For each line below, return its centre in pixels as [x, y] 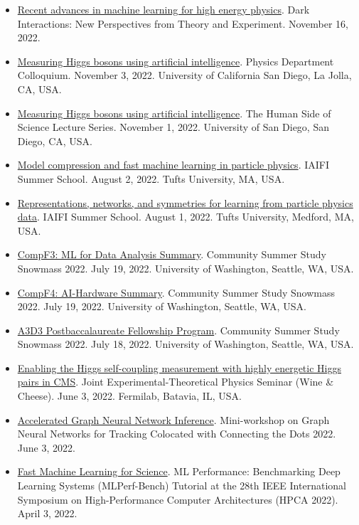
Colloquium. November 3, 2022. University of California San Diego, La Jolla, [184, 75]
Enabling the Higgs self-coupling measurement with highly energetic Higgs [179, 367]
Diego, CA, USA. [55, 140]
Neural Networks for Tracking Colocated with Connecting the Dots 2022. [177, 434]
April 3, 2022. [47, 513]
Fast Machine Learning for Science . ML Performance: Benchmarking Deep [179, 471]
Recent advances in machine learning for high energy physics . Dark [164, 9]
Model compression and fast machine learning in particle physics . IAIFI [173, 165]
